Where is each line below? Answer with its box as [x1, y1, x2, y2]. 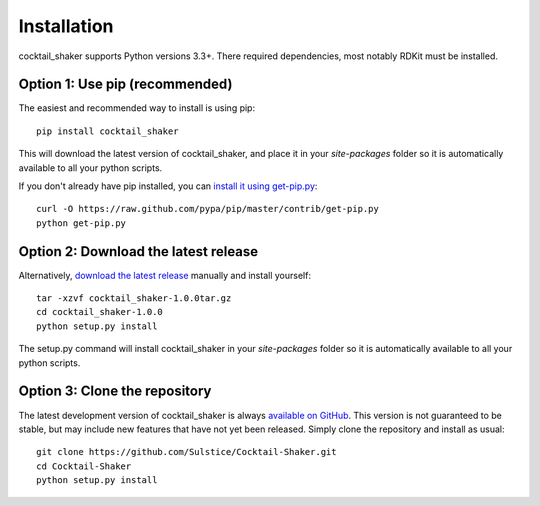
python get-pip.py [36, 217, 127, 229]
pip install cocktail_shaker [36, 125, 179, 137]
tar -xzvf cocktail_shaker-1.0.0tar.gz [36, 293, 232, 304]
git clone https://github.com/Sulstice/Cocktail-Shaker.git [36, 446, 337, 458]
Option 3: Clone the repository [18, 383, 212, 400]
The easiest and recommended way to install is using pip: [18, 102, 255, 114]
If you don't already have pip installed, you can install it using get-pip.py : [18, 180, 318, 192]
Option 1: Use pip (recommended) [18, 76, 233, 93]
